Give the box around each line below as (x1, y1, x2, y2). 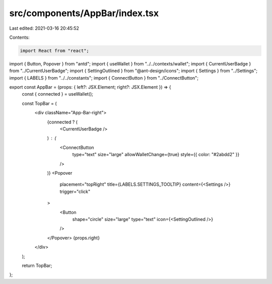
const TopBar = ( (22, 100, 57, 106)
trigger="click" (59, 188, 91, 194)
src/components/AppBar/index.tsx (9, 8, 159, 19)
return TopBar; (22, 262, 52, 268)
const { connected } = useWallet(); (22, 91, 93, 97)
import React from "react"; (20, 48, 89, 53)
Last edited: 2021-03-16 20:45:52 (9, 25, 79, 31)
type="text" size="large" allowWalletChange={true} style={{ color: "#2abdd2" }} (72, 152, 240, 158)
